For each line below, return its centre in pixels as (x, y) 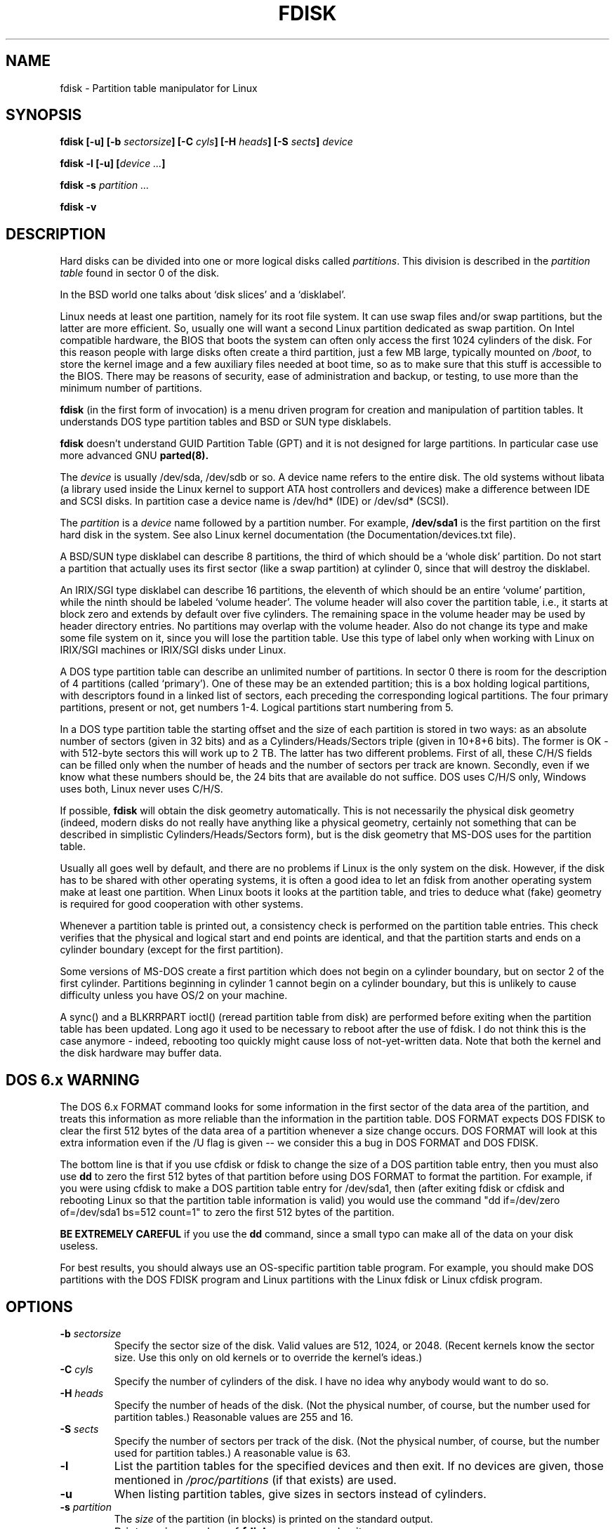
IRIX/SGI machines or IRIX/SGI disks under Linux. (173, 650)
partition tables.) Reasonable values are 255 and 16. (233, 1417)
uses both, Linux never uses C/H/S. (141, 789)
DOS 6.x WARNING (73, 1080)
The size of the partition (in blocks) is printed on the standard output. (273, 1518)
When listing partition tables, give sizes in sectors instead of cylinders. (300, 1494)
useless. (79, 1246)
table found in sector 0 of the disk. (140, 273)
